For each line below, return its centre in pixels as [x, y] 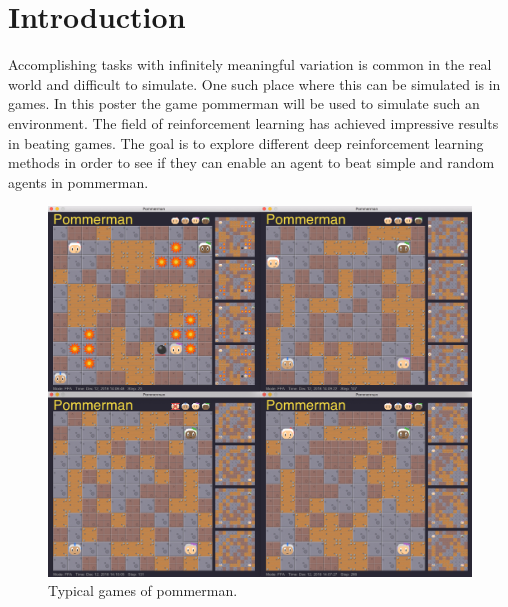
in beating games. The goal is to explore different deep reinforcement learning [246, 142]
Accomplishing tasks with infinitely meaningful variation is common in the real [250, 64]
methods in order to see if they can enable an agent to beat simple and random [251, 162]
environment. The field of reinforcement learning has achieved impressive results [253, 122]
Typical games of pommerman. [143, 590]
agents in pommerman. [78, 181]
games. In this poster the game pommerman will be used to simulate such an [244, 103]
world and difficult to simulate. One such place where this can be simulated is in [254, 83]
